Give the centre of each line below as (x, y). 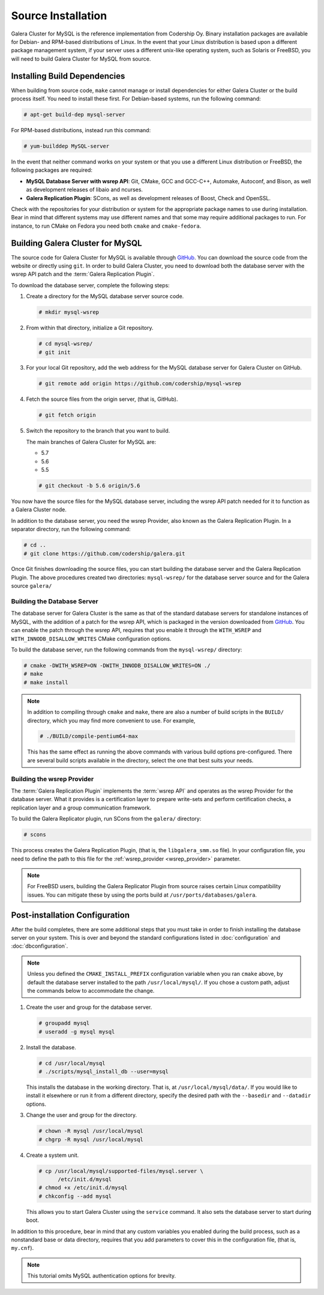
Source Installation (59, 16)
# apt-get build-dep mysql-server (74, 114)
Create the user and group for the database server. (89, 1007)
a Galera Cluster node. (39, 510)
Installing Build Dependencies (68, 76)
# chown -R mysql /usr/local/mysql (91, 1131)
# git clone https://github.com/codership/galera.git (104, 553)
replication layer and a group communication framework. (81, 808)
